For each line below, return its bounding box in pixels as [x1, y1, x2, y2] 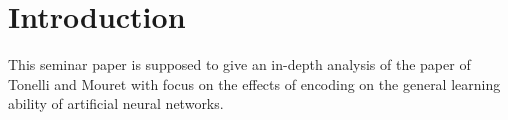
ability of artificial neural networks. [8, 93, 224, 114]
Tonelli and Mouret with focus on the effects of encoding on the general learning [8, 73, 501, 94]
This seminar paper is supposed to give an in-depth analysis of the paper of [8, 54, 471, 75]
